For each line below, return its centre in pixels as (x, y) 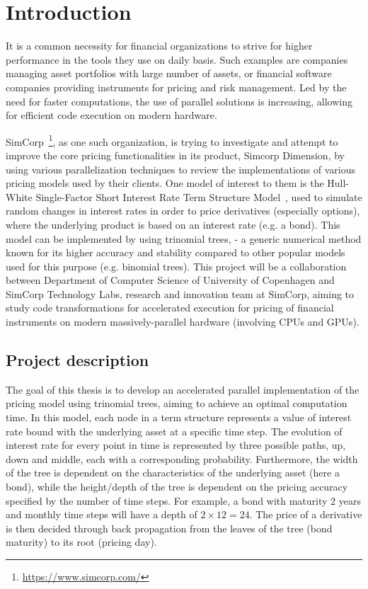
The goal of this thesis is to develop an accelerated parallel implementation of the (183, 389)
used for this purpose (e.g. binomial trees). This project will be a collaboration (176, 266)
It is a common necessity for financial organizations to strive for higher (159, 46)
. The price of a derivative (306, 514)
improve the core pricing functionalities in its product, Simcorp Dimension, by (175, 155)
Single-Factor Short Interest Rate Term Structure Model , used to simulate (199, 196)
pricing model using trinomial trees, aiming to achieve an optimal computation (177, 403)
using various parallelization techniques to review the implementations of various (181, 169)
